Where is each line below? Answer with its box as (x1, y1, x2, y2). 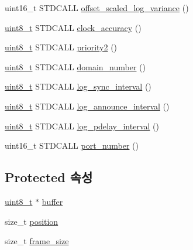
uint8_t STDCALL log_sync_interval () (5, 80, 151, 93)
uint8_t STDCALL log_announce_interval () (5, 100, 170, 112)
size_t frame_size (5, 235, 69, 247)
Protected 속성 (5, 168, 93, 186)
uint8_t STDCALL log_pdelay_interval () (5, 119, 159, 132)
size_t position (5, 215, 58, 227)
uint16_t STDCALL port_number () (5, 139, 139, 152)
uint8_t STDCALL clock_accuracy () (5, 21, 142, 33)
